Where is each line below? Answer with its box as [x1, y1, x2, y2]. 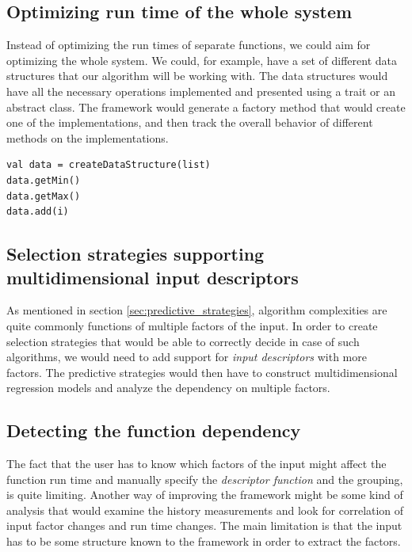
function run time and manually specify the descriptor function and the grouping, [6, 470, 403, 487]
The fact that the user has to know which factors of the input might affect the [6, 455, 387, 472]
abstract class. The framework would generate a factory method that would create [6, 98, 406, 115]
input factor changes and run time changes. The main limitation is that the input [6, 517, 402, 534]
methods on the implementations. [6, 129, 169, 146]
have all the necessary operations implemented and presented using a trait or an [6, 82, 395, 99]
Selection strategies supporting [6, 242, 265, 266]
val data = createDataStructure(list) [6, 159, 211, 171]
